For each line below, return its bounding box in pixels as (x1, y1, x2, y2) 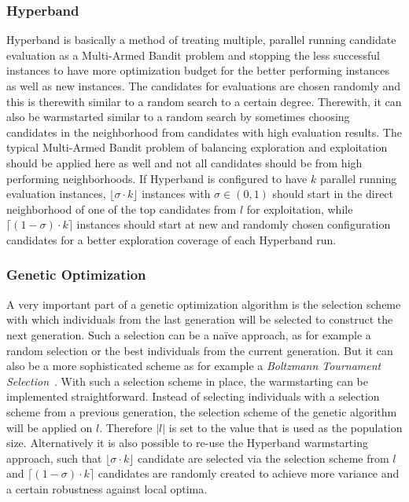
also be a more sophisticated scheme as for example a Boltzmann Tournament (6, 357, 381, 374)
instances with (142, 185, 211, 202)
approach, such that (6, 449, 102, 466)
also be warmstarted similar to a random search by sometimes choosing (6, 108, 350, 125)
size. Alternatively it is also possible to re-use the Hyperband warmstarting (6, 434, 368, 451)
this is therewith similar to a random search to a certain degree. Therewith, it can (6, 93, 402, 109)
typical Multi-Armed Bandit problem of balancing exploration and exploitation (6, 139, 388, 156)
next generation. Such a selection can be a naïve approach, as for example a (6, 326, 371, 343)
